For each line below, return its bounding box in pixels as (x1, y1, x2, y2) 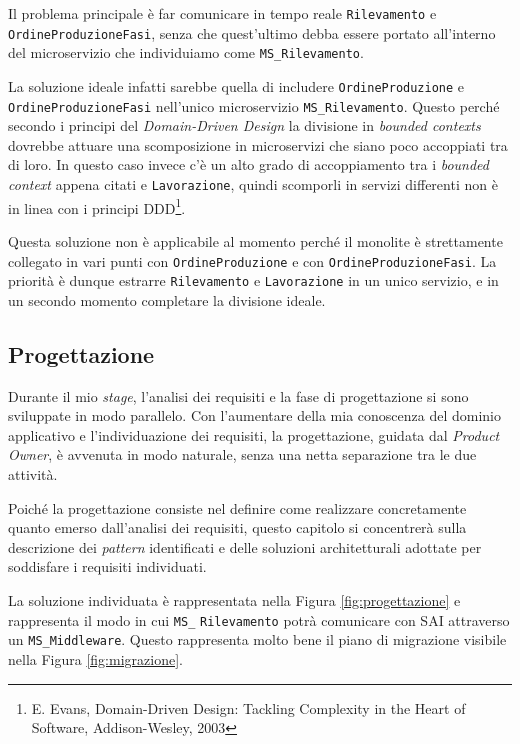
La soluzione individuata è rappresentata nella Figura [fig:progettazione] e (8, 590, 461, 611)
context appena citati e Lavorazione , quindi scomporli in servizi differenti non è (8, 174, 498, 195)
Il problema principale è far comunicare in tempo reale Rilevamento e (8, 3, 437, 23)
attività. (8, 464, 58, 485)
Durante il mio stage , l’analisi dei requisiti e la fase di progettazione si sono (8, 385, 469, 406)
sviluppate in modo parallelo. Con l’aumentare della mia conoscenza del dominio (8, 405, 501, 426)
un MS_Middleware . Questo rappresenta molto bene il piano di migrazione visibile (8, 629, 507, 650)
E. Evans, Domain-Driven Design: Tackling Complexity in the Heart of (31, 697, 466, 718)
